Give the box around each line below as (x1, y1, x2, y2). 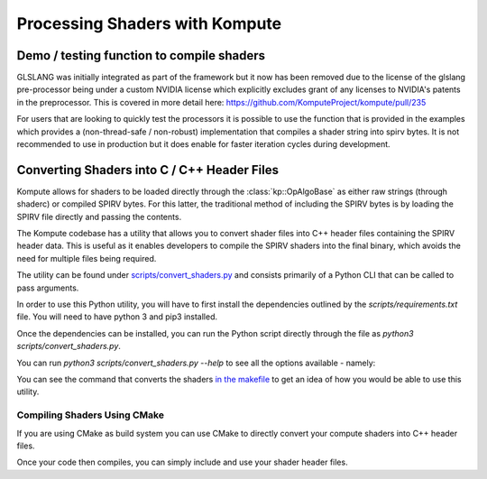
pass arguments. (16, 282, 79, 293)
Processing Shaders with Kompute (16, 14, 282, 33)
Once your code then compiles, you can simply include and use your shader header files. (16, 456, 348, 468)
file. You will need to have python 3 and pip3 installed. (16, 311, 218, 322)
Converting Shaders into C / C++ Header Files (16, 162, 280, 178)
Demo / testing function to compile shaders (16, 48, 266, 63)
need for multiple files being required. (16, 253, 157, 263)
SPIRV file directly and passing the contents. (16, 211, 182, 222)
